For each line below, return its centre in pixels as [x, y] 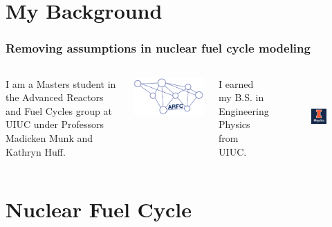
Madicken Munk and [49, 137]
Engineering [244, 110]
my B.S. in [241, 97]
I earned [236, 83]
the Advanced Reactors [55, 97]
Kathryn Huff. [36, 151]
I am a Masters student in [61, 83]
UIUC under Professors [55, 124]
